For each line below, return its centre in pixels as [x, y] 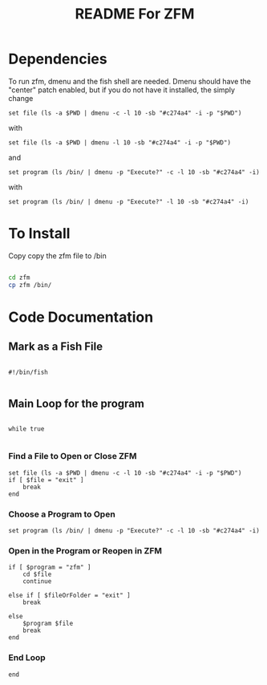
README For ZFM [135, 14]
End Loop [27, 658]
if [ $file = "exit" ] [46, 480]
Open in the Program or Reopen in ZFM [85, 550]
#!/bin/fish [28, 372]
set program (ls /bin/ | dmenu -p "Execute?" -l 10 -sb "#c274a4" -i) [129, 201]
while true [26, 429]
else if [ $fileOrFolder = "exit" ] [69, 596]
